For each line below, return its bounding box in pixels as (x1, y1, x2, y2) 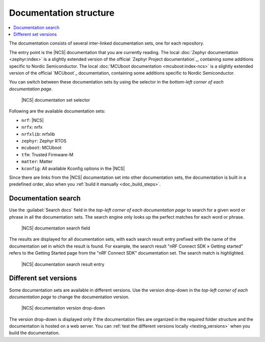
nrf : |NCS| (21, 117, 44, 123)
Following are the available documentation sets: (9, 108, 106, 114)
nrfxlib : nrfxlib (21, 131, 55, 137)
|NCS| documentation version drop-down (21, 305, 105, 311)
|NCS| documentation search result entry (21, 261, 105, 267)
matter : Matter (21, 159, 53, 165)
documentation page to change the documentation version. (9, 294, 130, 300)
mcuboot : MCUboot (21, 145, 62, 151)
